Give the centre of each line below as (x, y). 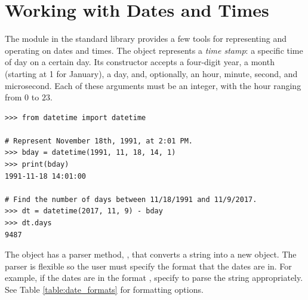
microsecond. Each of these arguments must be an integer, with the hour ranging (153, 85)
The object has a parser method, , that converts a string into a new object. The (151, 254)
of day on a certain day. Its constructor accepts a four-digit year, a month (140, 62)
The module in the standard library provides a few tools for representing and (146, 39)
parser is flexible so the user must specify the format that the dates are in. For (148, 266)
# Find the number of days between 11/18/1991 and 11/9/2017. (131, 199)
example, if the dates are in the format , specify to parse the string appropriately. (154, 278)
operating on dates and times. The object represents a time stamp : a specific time (154, 50)
